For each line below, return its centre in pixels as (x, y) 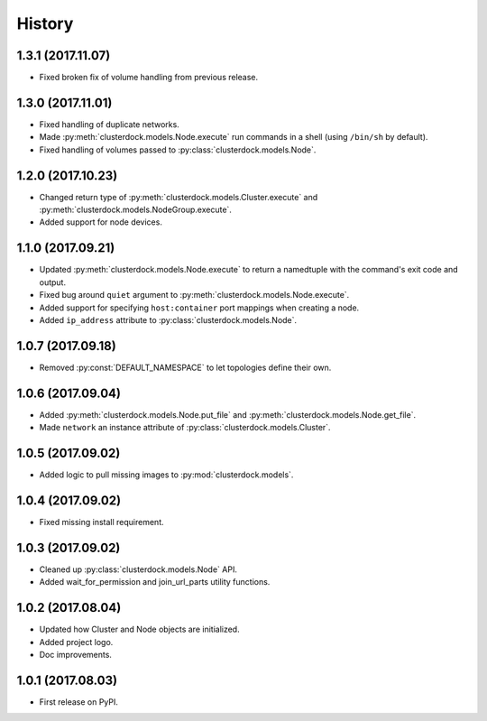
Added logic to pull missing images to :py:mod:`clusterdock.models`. (166, 475)
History (45, 23)
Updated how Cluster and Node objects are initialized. (139, 629)
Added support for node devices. (101, 222)
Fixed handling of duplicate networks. (109, 124)
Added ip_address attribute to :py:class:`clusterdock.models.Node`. (168, 319)
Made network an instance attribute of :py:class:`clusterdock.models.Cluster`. (185, 428)
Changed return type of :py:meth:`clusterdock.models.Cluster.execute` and (179, 197)
